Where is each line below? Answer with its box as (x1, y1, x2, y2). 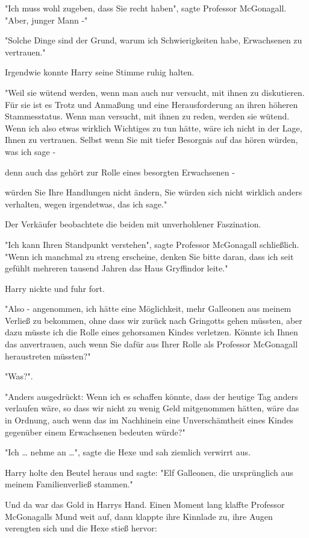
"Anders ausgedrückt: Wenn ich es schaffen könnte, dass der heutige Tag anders (5, 390, 298, 402)
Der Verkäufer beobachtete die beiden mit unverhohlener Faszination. (5, 218, 261, 230)
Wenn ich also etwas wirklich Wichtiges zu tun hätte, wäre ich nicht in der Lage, (5, 121, 302, 134)
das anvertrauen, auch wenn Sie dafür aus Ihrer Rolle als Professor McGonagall (5, 338, 298, 350)
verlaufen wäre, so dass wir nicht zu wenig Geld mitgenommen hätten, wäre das (5, 402, 299, 414)
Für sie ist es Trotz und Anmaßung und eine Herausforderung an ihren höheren (5, 98, 298, 110)
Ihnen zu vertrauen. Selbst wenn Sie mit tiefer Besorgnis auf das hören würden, (5, 133, 298, 146)
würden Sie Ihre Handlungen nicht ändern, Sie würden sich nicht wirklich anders (5, 186, 302, 198)
